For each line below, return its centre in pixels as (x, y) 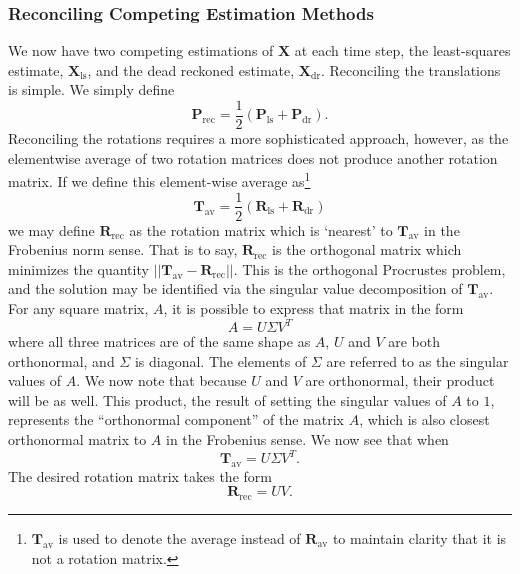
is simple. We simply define (91, 89)
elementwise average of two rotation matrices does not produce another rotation (253, 157)
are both (414, 341)
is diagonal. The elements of (220, 360)
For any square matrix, (78, 307)
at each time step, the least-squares (402, 50)
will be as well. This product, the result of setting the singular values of (227, 399)
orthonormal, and (61, 360)
